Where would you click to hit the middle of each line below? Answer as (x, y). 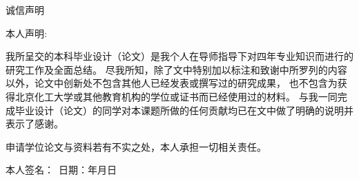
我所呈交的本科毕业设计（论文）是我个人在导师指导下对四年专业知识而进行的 (179, 56)
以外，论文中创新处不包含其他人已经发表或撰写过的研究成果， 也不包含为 (172, 83)
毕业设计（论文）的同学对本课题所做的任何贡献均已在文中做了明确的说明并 (184, 110)
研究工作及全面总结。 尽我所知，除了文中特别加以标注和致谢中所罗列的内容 (176, 69)
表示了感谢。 (35, 124)
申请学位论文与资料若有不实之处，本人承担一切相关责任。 (136, 146)
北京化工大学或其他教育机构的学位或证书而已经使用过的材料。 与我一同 (176, 96)
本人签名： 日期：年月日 (61, 170)
